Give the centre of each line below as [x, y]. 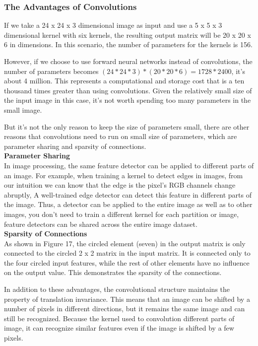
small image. [23, 109]
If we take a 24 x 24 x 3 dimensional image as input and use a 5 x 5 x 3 [113, 25]
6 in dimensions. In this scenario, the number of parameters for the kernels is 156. [128, 44]
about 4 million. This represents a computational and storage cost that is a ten [124, 81]
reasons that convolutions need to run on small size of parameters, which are [121, 136]
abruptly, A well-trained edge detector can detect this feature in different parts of [128, 194]
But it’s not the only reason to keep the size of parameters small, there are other [127, 126]
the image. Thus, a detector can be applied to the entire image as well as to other [128, 204]
